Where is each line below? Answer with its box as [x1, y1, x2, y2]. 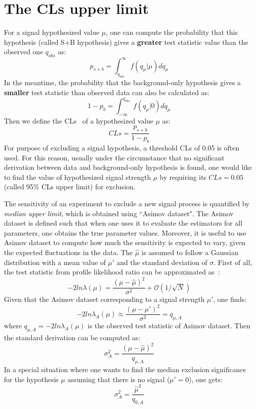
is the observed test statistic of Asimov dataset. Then [87, 320, 251, 331]
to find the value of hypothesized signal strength [4, 171, 151, 182]
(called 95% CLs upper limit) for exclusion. [4, 181, 136, 192]
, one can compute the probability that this [105, 27, 238, 37]
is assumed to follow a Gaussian [141, 247, 239, 257]
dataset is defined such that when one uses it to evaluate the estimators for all [4, 218, 243, 228]
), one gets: [188, 374, 223, 384]
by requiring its [160, 171, 207, 182]
